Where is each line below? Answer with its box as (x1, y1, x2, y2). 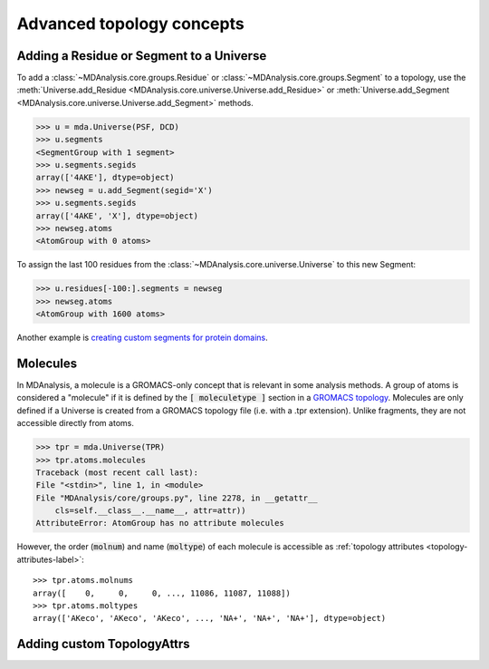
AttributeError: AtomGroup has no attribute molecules (35, 518, 284, 528)
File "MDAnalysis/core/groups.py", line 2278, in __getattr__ (35, 492, 318, 503)
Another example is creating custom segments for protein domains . (16, 332, 268, 344)
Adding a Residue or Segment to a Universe (16, 48, 267, 63)
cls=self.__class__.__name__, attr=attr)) (54, 506, 246, 516)
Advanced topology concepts (16, 14, 244, 34)
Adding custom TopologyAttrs (16, 636, 190, 652)
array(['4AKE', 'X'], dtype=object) (35, 210, 199, 221)
